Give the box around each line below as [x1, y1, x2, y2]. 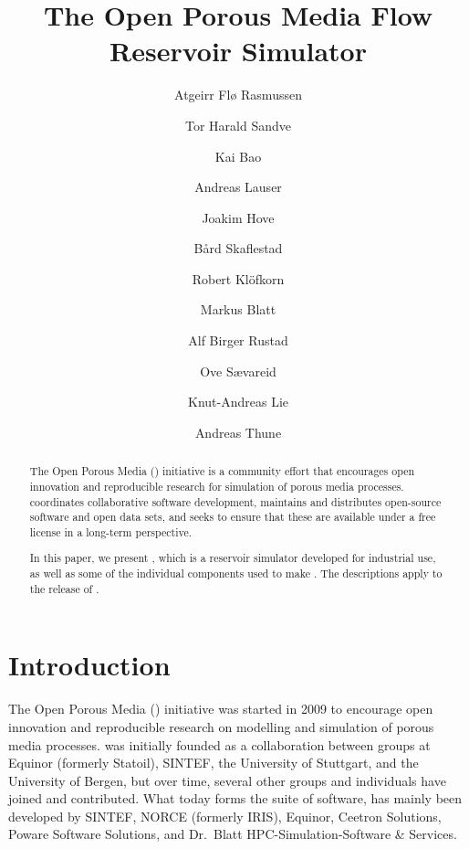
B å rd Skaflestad [193, 239, 283, 258]
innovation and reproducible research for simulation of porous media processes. [29, 478, 404, 493]
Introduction [8, 646, 171, 684]
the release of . [29, 580, 99, 596]
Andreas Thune [194, 422, 282, 441]
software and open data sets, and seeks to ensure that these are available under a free [29, 509, 436, 525]
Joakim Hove [202, 207, 275, 227]
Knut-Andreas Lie [188, 392, 288, 411]
